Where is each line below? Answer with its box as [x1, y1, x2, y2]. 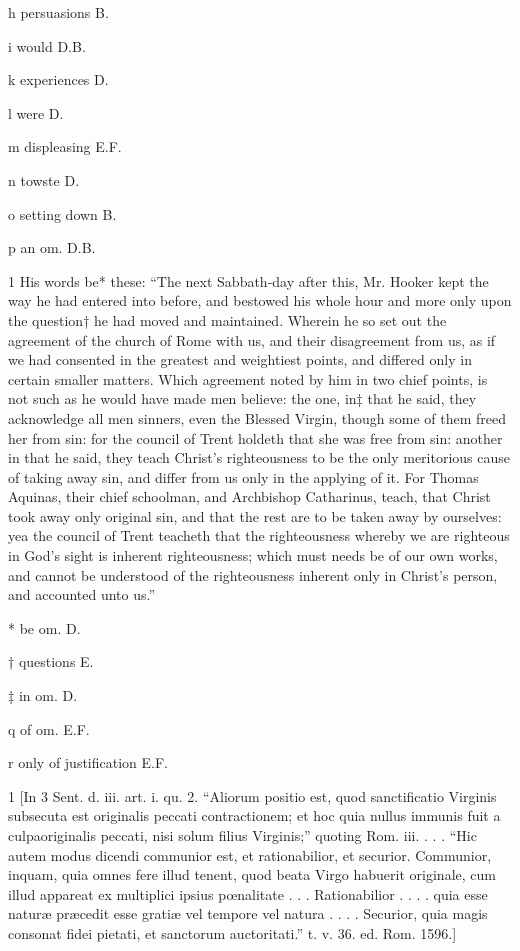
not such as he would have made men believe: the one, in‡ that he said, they [8, 388, 477, 409]
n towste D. [8, 169, 80, 190]
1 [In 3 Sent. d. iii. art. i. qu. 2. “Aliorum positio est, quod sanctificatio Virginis [8, 785, 497, 806]
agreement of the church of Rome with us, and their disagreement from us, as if [8, 329, 496, 350]
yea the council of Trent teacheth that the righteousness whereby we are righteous [8, 525, 510, 546]
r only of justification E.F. [8, 752, 168, 773]
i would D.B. [8, 35, 86, 56]
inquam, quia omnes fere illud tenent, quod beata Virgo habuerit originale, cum [8, 864, 496, 885]
